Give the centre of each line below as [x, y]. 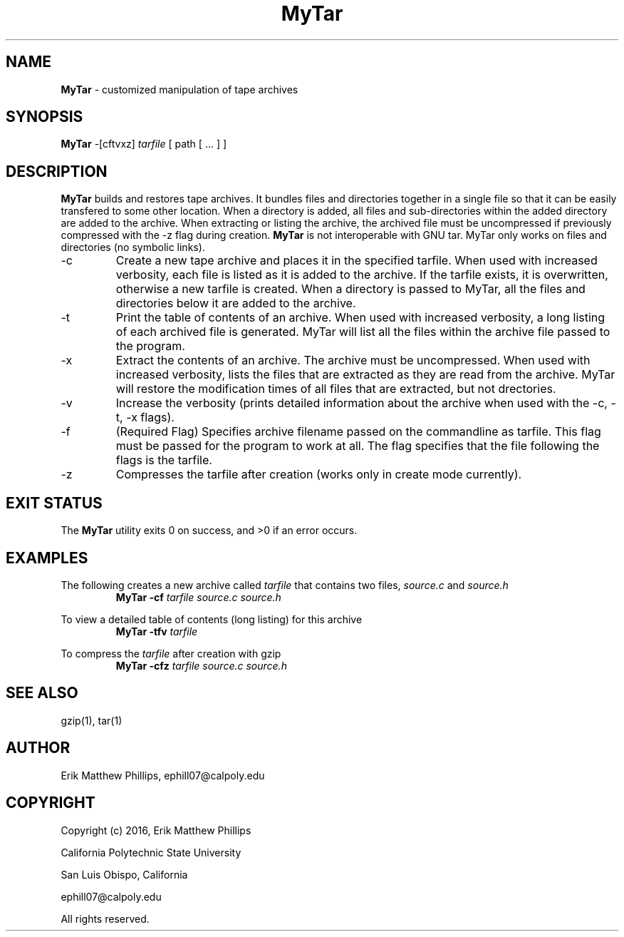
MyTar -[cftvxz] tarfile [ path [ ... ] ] [144, 144]
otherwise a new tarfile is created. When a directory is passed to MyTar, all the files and [350, 289]
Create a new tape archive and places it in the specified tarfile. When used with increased [357, 261]
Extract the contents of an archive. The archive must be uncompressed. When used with [353, 360]
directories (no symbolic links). [133, 247]
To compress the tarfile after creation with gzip [171, 653]
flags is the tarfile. [164, 460]
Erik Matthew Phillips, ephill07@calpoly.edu [163, 775]
